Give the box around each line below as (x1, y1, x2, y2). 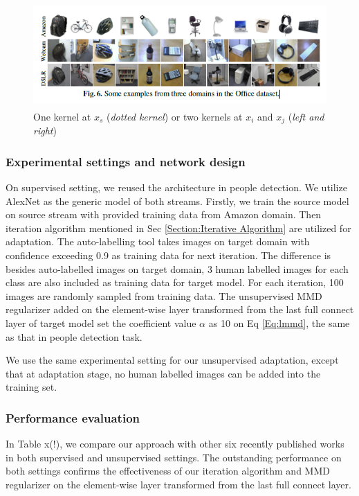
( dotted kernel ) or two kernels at (106, 109, 243, 123)
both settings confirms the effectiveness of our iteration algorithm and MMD (6, 463, 330, 478)
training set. (6, 380, 57, 394)
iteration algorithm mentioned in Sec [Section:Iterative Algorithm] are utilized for (6, 220, 351, 235)
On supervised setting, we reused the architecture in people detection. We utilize (6, 180, 347, 195)
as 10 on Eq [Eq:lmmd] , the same (208, 315, 350, 330)
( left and (288, 109, 324, 123)
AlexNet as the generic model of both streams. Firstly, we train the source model (6, 193, 349, 208)
